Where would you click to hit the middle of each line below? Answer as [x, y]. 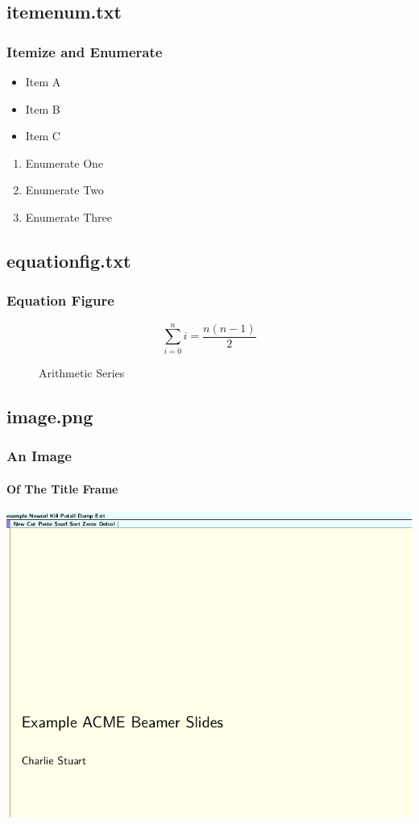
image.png [50, 416]
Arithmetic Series [82, 372]
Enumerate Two [64, 190]
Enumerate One [64, 162]
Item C [43, 136]
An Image [39, 455]
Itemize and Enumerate [85, 51]
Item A [43, 81]
